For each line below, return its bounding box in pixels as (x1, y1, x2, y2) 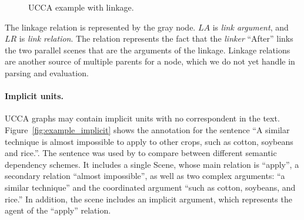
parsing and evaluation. (5, 66, 89, 79)
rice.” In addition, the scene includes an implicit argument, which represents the (5, 192, 292, 205)
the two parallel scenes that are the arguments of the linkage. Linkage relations (5, 43, 290, 56)
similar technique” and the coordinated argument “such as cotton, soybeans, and (5, 181, 296, 193)
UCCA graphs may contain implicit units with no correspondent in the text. (5, 112, 280, 124)
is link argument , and (212, 21, 289, 33)
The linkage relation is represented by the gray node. (5, 21, 196, 33)
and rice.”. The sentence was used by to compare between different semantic (5, 147, 277, 159)
